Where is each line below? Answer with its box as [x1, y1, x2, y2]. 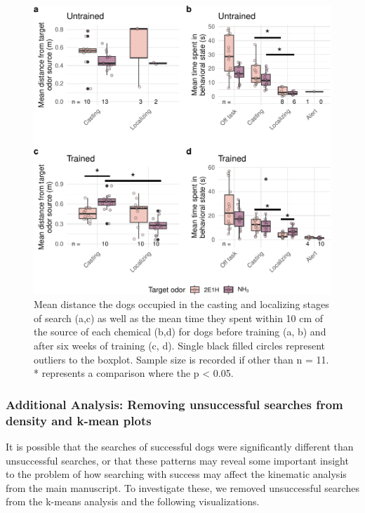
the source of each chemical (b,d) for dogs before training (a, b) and [34, 324, 326, 339]
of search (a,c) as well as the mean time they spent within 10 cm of [34, 310, 324, 325]
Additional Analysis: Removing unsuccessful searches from [6, 395, 343, 413]
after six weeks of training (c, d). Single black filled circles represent [34, 338, 326, 353]
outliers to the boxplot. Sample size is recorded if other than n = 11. [34, 352, 329, 366]
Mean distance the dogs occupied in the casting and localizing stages [34, 297, 329, 312]
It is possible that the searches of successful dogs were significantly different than [6, 439, 354, 453]
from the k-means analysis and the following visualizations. [6, 494, 260, 509]
